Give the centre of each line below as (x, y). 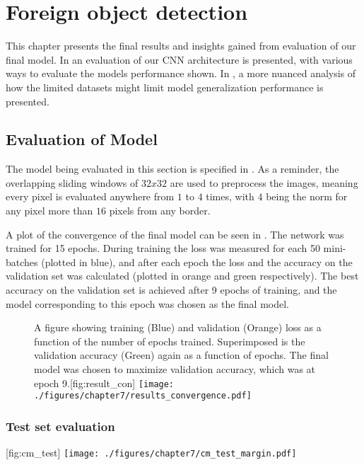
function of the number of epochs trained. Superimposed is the (170, 341)
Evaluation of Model (82, 139)
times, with (230, 196)
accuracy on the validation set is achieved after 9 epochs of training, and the (171, 290)
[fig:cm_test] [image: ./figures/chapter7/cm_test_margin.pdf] (151, 453)
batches (22, 262)
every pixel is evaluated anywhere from (90, 196)
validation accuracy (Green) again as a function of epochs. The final (181, 355)
